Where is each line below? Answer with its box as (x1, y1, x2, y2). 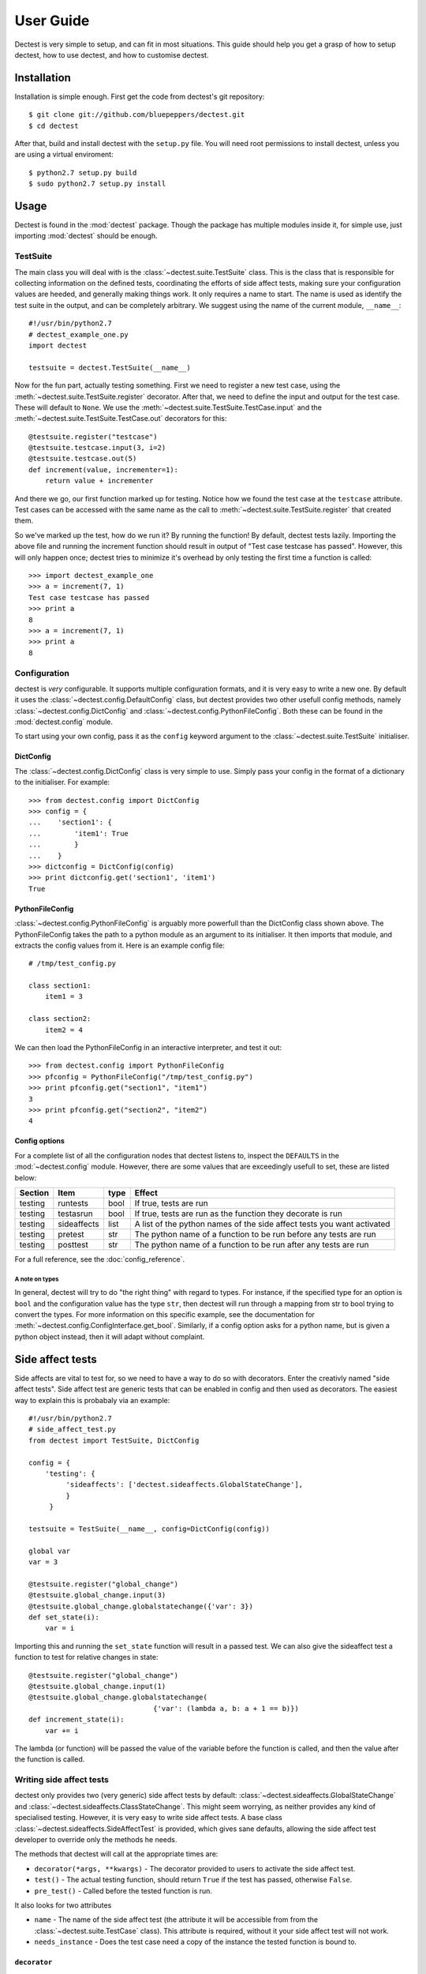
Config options (14, 1136, 65, 1146)
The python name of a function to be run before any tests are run (134, 1229, 376, 1240)
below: (14, 1173, 37, 1182)
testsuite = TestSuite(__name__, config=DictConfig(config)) (28, 1524, 270, 1533)
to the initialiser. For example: (14, 778, 110, 787)
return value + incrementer (44, 476, 154, 486)
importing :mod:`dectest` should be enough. (14, 231, 158, 241)
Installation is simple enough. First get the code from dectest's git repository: (14, 92, 265, 101)
